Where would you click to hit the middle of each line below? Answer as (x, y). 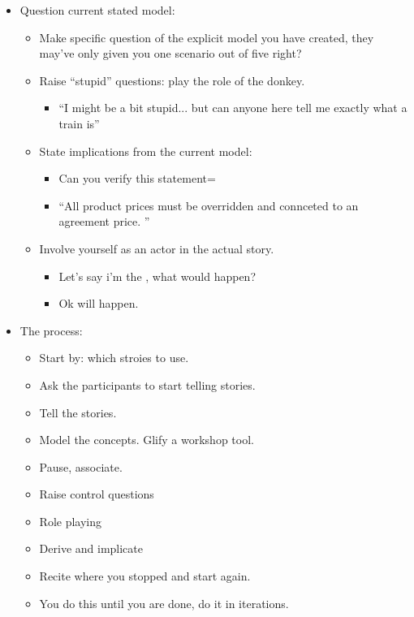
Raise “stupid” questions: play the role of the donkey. (172, 80)
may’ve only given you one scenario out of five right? (170, 53)
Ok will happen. (99, 303)
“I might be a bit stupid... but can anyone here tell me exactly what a (233, 108)
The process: (51, 330)
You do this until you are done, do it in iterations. (164, 603)
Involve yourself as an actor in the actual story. (157, 248)
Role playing (71, 521)
